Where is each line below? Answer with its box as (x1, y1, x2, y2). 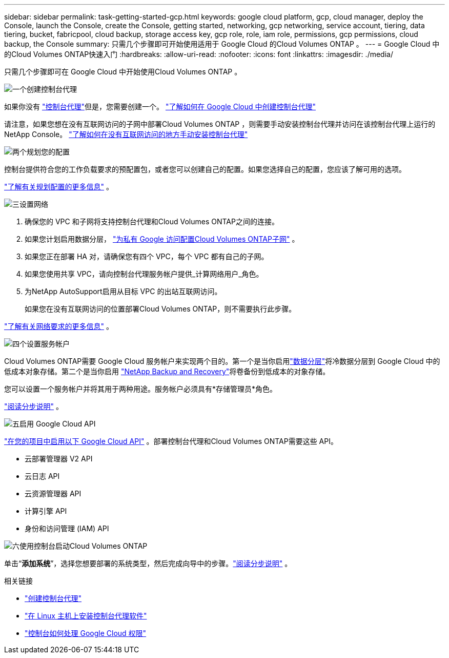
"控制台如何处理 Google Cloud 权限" (25, 629, 147, 637)
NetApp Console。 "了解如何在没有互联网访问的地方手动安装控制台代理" (4, 130, 248, 139)
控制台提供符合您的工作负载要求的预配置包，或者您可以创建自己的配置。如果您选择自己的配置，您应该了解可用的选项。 (4, 165, 406, 173)
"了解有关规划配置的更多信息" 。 (4, 182, 113, 191)
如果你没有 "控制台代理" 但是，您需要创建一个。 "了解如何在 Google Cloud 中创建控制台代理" (4, 102, 316, 111)
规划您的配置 (27, 147, 70, 156)
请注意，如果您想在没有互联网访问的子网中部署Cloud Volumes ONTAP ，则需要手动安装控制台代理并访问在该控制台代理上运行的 (4, 120, 436, 128)
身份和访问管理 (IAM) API (25, 524, 109, 533)
